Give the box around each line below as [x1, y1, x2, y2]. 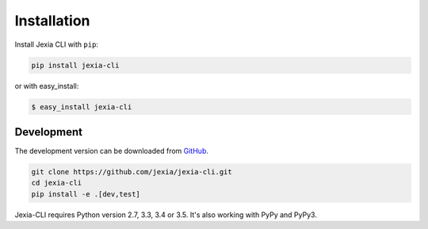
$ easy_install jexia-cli [31, 102, 132, 111]
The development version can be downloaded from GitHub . [14, 147, 209, 155]
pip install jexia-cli [31, 60, 120, 70]
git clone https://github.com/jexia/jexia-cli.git [31, 167, 233, 176]
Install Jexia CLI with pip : [14, 40, 99, 49]
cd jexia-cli [31, 178, 82, 188]
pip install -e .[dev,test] [31, 189, 140, 198]
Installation [14, 12, 90, 29]
